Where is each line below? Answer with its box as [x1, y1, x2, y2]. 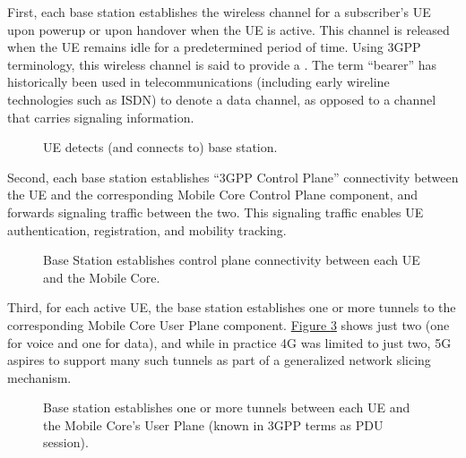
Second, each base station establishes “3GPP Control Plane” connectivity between [7, 167, 459, 186]
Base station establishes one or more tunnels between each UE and [43, 398, 410, 417]
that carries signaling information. [7, 107, 194, 126]
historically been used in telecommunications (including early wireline [7, 72, 390, 91]
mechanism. [7, 368, 72, 386]
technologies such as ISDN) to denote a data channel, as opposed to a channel [7, 89, 436, 108]
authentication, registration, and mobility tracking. [7, 220, 287, 239]
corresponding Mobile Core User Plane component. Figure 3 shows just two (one [7, 315, 450, 334]
